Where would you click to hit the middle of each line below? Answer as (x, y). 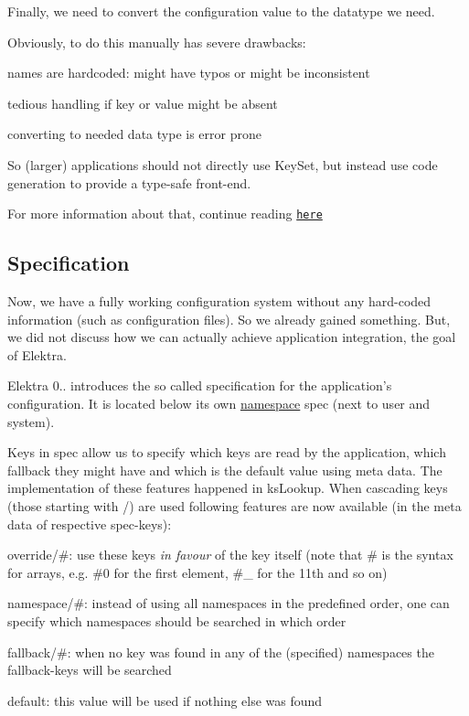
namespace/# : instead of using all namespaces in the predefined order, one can (229, 603)
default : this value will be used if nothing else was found (165, 700)
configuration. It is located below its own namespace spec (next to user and (219, 403)
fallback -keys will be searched (90, 670)
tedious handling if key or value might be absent (143, 103)
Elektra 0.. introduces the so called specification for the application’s (200, 385)
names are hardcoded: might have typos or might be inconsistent (189, 73)
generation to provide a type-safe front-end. (129, 182)
